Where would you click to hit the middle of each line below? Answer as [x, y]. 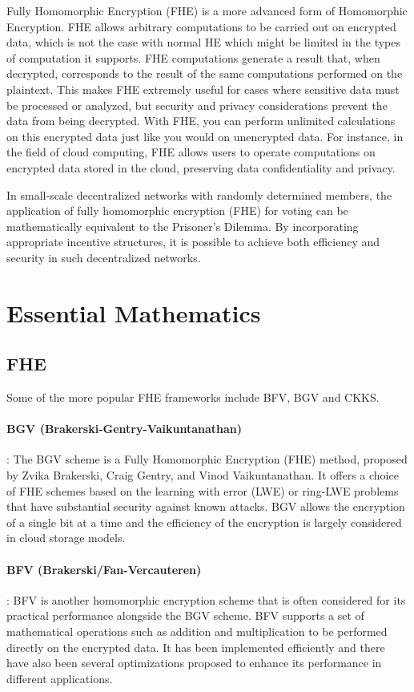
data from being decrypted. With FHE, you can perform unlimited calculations [201, 121]
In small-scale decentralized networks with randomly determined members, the [199, 194]
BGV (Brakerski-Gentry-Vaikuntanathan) [124, 429]
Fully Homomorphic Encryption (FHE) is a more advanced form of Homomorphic [207, 10]
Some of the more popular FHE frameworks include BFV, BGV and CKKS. [193, 397]
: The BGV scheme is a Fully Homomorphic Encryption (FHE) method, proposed [207, 459]
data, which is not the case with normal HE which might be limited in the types [204, 42]
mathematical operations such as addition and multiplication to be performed [197, 631]
